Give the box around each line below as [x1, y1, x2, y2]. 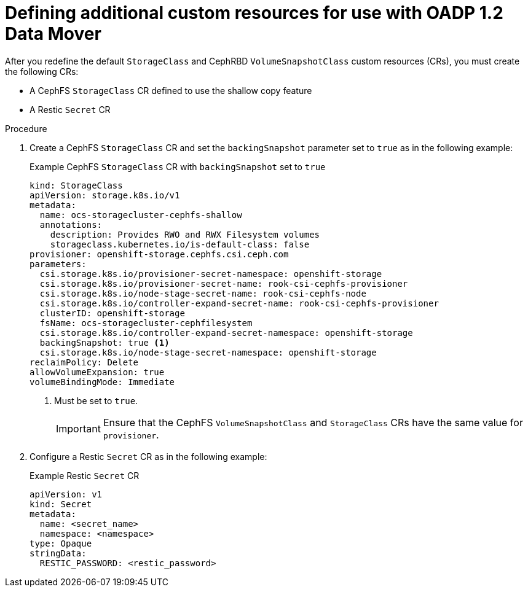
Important [56, 422, 101, 435]
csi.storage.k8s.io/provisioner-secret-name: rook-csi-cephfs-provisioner [39, 278, 408, 289]
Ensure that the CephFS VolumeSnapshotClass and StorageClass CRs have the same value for [103, 416, 523, 429]
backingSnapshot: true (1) [39, 337, 170, 348]
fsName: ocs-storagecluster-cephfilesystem [39, 317, 253, 328]
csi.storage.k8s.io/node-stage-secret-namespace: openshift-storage [39, 347, 377, 357]
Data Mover [5, 23, 101, 44]
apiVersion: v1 [30, 489, 103, 499]
